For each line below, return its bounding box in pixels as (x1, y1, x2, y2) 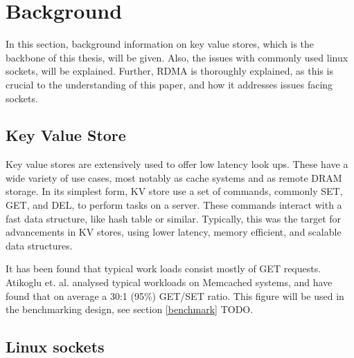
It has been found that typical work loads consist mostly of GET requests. (6, 261, 321, 276)
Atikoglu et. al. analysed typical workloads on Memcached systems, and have (6, 275, 333, 290)
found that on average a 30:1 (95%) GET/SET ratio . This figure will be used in (6, 288, 344, 303)
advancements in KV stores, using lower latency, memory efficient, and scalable (6, 225, 342, 239)
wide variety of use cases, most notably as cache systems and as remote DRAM (6, 170, 342, 185)
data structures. (6, 238, 73, 252)
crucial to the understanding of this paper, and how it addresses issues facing (6, 77, 333, 91)
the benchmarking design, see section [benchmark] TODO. (6, 302, 254, 317)
